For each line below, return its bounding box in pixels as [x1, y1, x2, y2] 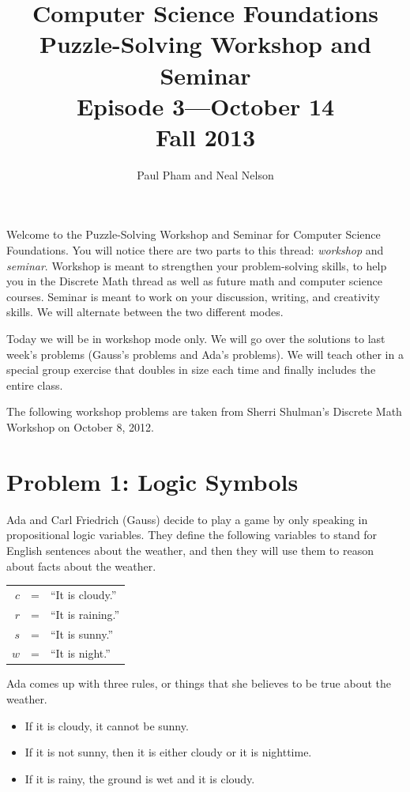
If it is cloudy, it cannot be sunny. [24, 717, 189, 734]
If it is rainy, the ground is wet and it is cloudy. [24, 770, 255, 786]
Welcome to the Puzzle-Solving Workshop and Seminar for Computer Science [6, 226, 381, 243]
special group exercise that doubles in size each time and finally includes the [6, 361, 376, 378]
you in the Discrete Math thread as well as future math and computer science [6, 273, 382, 289]
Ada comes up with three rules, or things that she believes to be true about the [6, 675, 392, 692]
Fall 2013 [155, 120, 256, 153]
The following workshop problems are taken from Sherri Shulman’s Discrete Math [6, 403, 402, 420]
